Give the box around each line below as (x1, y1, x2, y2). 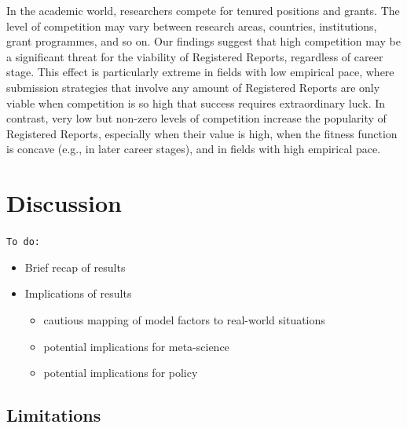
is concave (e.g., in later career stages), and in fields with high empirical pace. (6, 141, 381, 157)
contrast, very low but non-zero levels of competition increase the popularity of (6, 110, 387, 126)
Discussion (6, 187, 122, 219)
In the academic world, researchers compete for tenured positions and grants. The (6, 2, 400, 18)
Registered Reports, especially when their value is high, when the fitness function (6, 125, 398, 141)
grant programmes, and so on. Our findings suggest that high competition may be (6, 33, 401, 49)
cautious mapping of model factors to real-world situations (43, 311, 325, 327)
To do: (6, 236, 40, 248)
